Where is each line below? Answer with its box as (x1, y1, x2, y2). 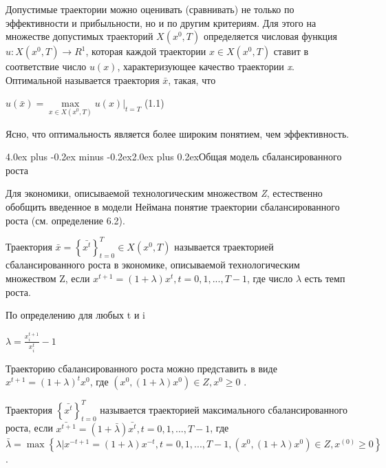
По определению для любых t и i (6, 308, 145, 322)
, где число (246, 271, 293, 286)
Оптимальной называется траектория (6, 72, 160, 87)
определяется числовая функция (203, 29, 337, 43)
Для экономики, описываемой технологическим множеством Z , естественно (6, 186, 323, 200)
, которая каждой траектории (85, 44, 206, 58)
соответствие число (6, 59, 87, 74)
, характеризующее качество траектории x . (117, 59, 294, 74)
